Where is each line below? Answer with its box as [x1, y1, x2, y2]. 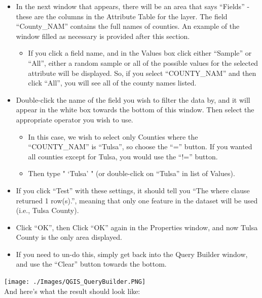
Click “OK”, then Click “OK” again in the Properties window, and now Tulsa [16, 222, 258, 232]
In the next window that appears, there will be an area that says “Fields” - [16, 1, 250, 11]
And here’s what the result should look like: [4, 285, 140, 296]
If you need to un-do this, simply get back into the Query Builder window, [16, 248, 248, 259]
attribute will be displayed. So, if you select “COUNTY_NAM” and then [28, 67, 256, 78]
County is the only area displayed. [16, 232, 122, 242]
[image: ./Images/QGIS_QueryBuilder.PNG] [4, 278, 146, 286]
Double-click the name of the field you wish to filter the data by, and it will [16, 94, 250, 105]
